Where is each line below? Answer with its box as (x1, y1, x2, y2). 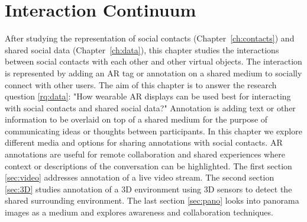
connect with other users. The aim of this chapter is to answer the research (5, 78, 277, 91)
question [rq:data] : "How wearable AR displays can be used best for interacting (5, 90, 291, 102)
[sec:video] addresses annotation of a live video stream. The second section (5, 171, 274, 184)
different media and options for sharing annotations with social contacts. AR (5, 136, 283, 149)
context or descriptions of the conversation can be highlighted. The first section (5, 159, 292, 172)
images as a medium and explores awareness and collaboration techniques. (5, 206, 273, 218)
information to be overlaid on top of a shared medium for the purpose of (5, 113, 268, 126)
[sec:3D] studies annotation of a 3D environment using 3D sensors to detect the (5, 182, 292, 195)
